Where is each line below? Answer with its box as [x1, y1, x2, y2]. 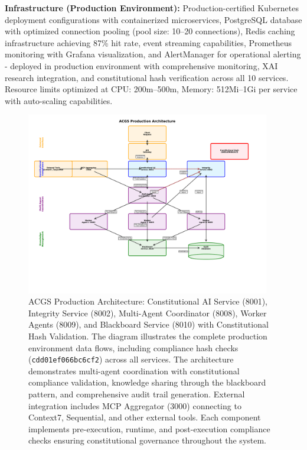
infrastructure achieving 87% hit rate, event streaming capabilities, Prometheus [5, 36, 292, 48]
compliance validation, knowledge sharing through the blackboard [28, 376, 266, 389]
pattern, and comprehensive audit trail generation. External [28, 388, 245, 400]
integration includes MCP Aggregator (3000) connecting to [28, 399, 241, 412]
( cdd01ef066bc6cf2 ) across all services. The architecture [28, 353, 234, 365]
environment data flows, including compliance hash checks [28, 341, 239, 354]
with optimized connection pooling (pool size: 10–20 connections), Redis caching [5, 25, 295, 37]
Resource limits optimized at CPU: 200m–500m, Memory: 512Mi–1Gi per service [5, 83, 298, 95]
